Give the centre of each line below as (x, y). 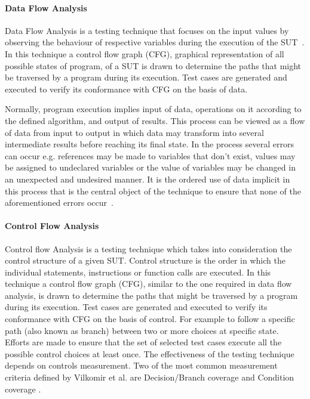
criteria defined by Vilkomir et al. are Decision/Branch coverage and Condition (150, 377)
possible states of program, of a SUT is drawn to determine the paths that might (153, 65)
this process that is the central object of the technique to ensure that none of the (153, 191)
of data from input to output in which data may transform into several (134, 132)
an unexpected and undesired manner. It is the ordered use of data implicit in (148, 179)
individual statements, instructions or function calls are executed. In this (138, 272)
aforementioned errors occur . (59, 202)
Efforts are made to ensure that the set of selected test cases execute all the (143, 342)
